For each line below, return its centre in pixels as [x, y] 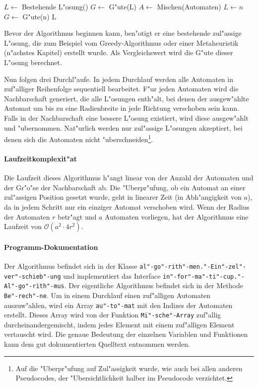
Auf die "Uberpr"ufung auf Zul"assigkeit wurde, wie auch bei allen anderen [129, 368]
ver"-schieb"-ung [32, 276]
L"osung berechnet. [33, 62]
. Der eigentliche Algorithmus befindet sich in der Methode [154, 285]
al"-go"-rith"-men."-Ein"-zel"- [193, 267]
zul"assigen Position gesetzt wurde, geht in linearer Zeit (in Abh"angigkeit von [123, 197]
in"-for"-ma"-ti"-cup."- [204, 276]
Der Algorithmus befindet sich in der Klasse [71, 266]
